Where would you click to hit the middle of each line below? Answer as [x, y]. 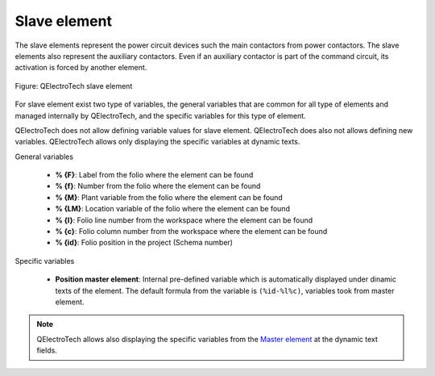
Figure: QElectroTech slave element [74, 86]
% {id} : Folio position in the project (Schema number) [144, 243]
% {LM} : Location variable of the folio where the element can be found [172, 209]
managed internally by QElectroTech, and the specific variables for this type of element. [160, 115]
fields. [47, 350]
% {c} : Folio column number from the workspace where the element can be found [191, 232]
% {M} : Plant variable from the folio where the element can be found [169, 197]
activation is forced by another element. [81, 68]
